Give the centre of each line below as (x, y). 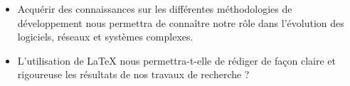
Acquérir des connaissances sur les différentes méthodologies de (155, 9)
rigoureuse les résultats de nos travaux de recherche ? (133, 74)
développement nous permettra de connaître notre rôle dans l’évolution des (181, 22)
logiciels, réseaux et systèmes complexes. (105, 37)
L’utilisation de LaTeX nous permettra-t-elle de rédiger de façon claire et (176, 60)
